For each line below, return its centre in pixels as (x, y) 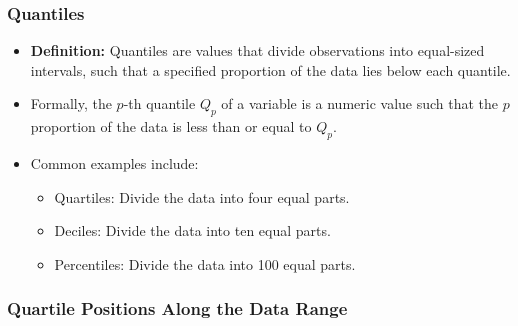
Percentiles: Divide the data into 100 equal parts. (205, 263)
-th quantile (159, 103)
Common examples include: (114, 163)
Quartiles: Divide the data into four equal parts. (202, 196)
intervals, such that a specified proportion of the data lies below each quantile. (270, 69)
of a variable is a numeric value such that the (360, 103)
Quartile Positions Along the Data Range (177, 308)
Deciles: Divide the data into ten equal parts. (192, 230)
